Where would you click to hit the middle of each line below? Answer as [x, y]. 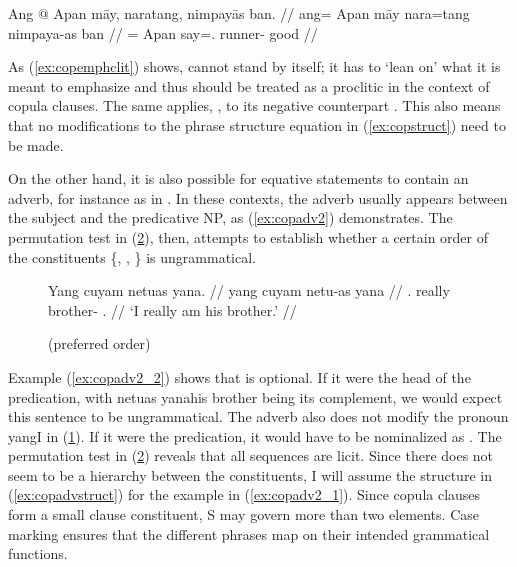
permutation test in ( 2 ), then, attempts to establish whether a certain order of [248, 236]
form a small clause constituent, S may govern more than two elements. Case [243, 514]
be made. [36, 144]
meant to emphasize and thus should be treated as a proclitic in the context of [249, 85]
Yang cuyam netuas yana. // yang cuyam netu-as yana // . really [249, 290]
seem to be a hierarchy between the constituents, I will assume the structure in [250, 474]
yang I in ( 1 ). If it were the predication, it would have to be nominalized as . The [255, 435]
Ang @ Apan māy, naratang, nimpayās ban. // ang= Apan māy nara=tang [239, 13]
